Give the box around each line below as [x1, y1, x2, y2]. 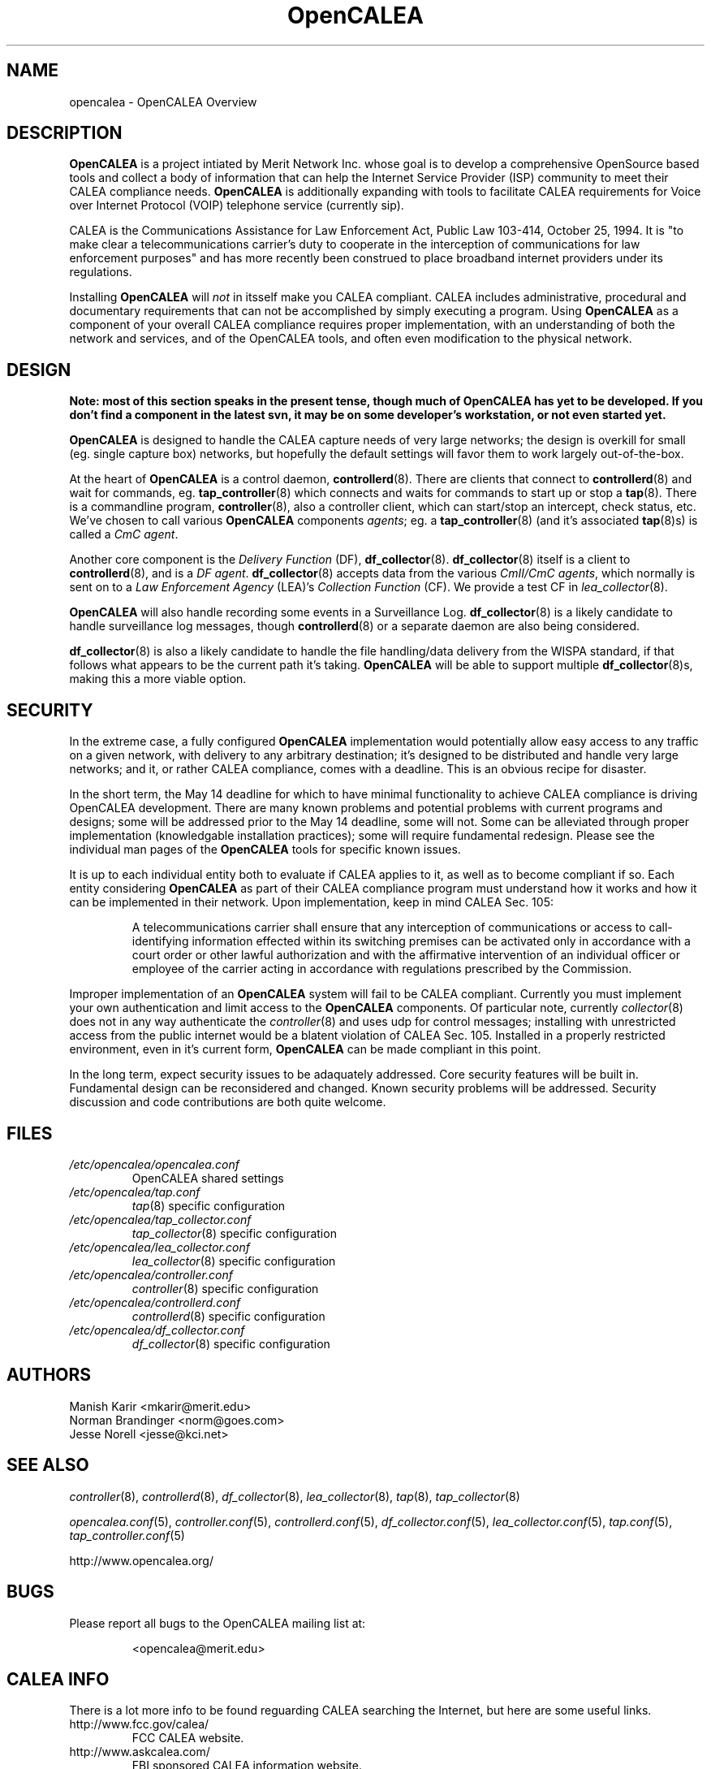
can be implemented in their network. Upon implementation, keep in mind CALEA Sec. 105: [69, 895, 554, 910]
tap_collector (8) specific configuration [131, 1226, 337, 1240]
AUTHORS [6, 1365, 92, 1386]
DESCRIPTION [6, 123, 123, 144]
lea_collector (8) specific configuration [131, 1253, 336, 1268]
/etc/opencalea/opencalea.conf [69, 1157, 239, 1171]
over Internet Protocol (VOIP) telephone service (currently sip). [69, 198, 404, 213]
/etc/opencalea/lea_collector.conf [69, 1239, 250, 1254]
